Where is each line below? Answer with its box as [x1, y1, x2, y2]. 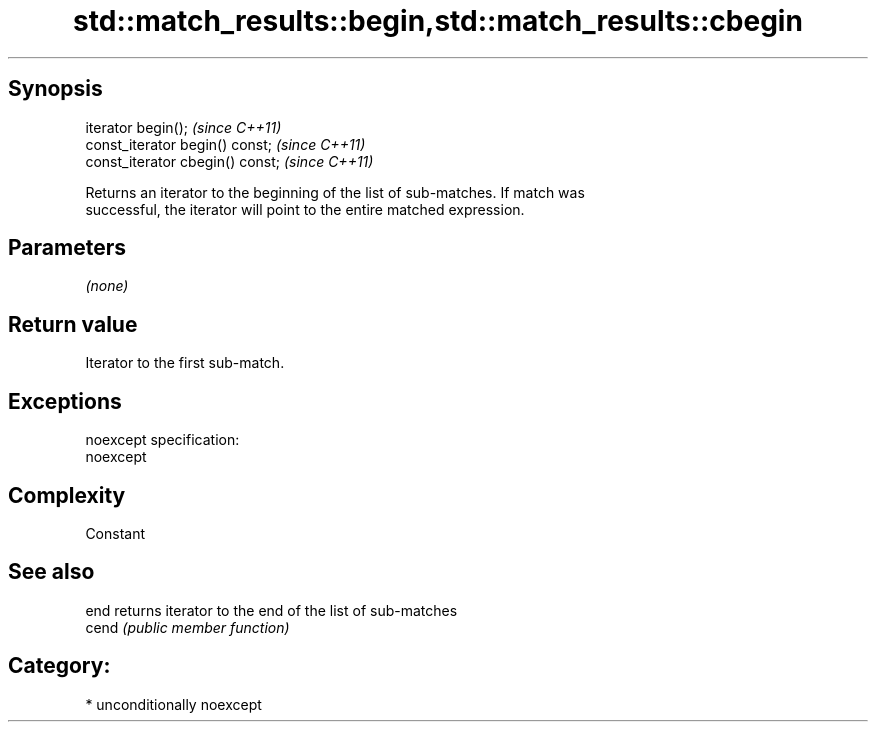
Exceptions [8, 388, 122, 414]
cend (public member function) [85, 618, 290, 636]
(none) [85, 277, 129, 295]
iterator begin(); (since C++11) [85, 118, 282, 136]
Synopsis [8, 76, 103, 102]
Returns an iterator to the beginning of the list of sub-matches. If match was [85, 183, 585, 201]
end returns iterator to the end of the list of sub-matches [85, 601, 458, 619]
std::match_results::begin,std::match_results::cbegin [73, 4, 803, 38]
